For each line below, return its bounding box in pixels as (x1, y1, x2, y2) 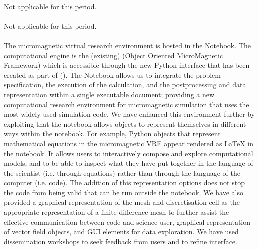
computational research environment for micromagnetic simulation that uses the (4, 99, 249, 109)
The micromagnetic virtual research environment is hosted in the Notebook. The (4, 40, 251, 50)
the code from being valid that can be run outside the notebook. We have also (4, 187, 243, 197)
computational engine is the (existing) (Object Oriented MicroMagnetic (4, 50, 223, 60)
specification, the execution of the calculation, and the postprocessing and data (4, 79, 246, 90)
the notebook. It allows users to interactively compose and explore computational (4, 148, 253, 158)
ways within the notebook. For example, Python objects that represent (4, 128, 221, 139)
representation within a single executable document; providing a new (4, 89, 215, 99)
